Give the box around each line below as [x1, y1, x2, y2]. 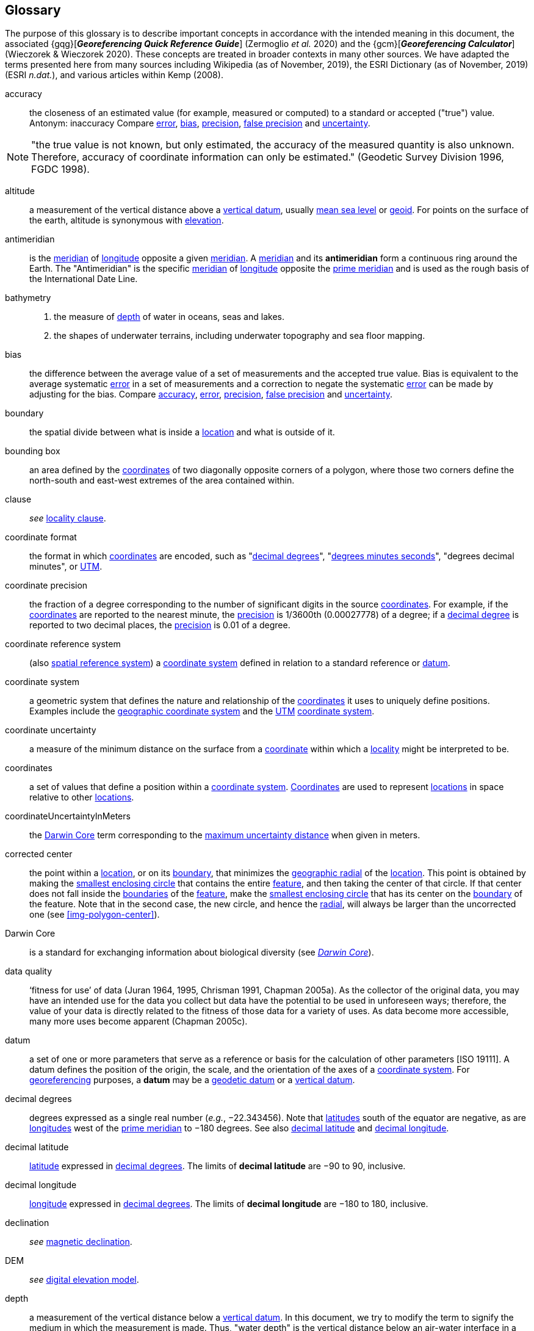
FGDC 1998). [31, 163, 90, 176]
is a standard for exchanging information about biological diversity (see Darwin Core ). [29, 947, 374, 958]
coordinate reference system [5, 639, 121, 650]
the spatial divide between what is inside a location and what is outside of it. [29, 427, 335, 438]
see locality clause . [29, 513, 106, 524]
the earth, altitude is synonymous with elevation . [29, 215, 224, 226]
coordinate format [5, 532, 77, 543]
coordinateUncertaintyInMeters [5, 811, 131, 822]
